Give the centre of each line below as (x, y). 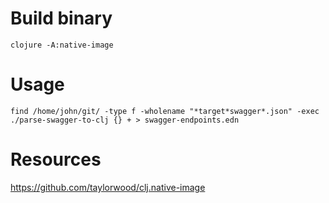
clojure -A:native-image (62, 45)
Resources (56, 159)
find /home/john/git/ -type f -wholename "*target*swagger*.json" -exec (165, 111)
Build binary (61, 18)
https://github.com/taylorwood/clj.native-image (108, 187)
